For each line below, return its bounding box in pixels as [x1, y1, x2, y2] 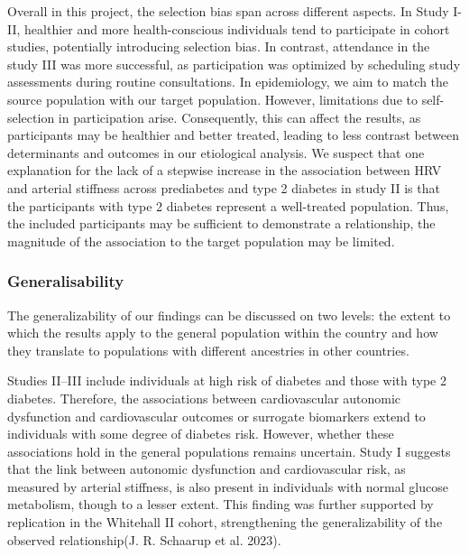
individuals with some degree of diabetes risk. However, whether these [7, 424, 394, 443]
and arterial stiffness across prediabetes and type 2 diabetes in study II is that [7, 178, 440, 197]
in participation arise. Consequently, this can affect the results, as [58, 107, 421, 126]
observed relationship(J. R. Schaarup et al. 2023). [7, 530, 281, 549]
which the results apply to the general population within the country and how [7, 323, 438, 342]
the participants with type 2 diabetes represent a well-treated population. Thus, [7, 196, 449, 215]
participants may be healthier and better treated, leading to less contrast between [7, 125, 459, 144]
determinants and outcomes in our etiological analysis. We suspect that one [7, 143, 425, 162]
